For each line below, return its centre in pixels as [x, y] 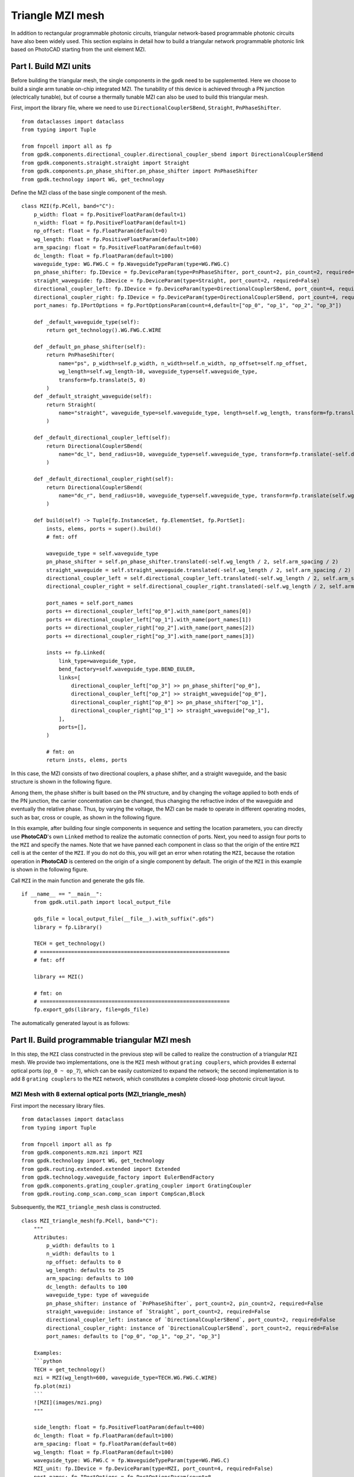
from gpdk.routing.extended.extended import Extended [101, 1169]
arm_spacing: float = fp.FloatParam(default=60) [105, 1444]
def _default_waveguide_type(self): [86, 322]
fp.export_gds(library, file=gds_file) [91, 1010]
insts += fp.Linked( [76, 653]
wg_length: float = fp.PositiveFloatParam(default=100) [116, 239]
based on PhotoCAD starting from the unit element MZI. [78, 50]
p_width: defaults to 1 [81, 1245]
